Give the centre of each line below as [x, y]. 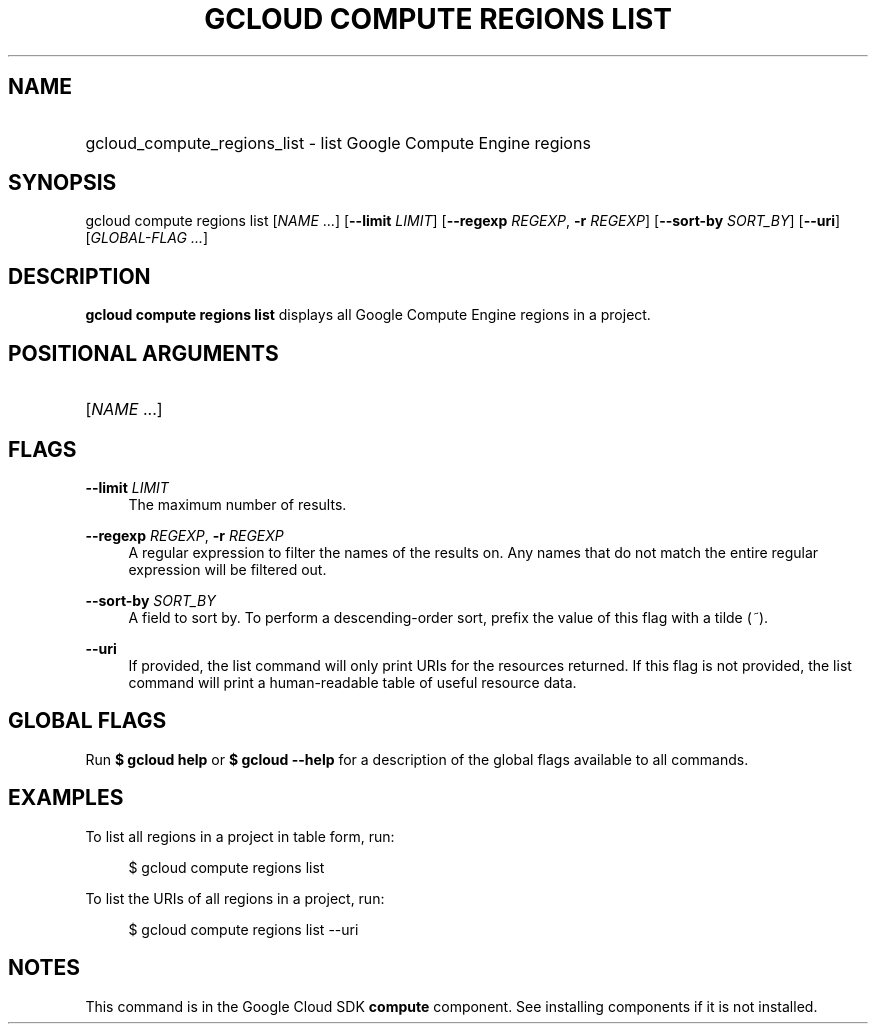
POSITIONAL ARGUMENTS [143, 353]
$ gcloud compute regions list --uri [243, 929]
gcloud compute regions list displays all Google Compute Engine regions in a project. [368, 315]
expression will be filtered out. [227, 569]
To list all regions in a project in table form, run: [240, 836]
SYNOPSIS [62, 183]
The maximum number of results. [237, 504]
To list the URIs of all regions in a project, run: [235, 898]
